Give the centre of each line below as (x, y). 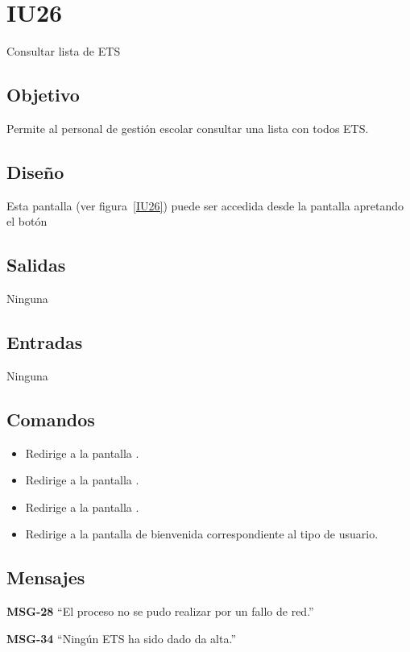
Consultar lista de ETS (64, 51)
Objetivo (43, 95)
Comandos (51, 419)
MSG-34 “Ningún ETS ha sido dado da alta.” (121, 638)
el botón (27, 221)
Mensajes (46, 577)
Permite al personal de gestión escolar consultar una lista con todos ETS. (188, 128)
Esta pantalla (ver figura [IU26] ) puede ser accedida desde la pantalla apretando (205, 205)
